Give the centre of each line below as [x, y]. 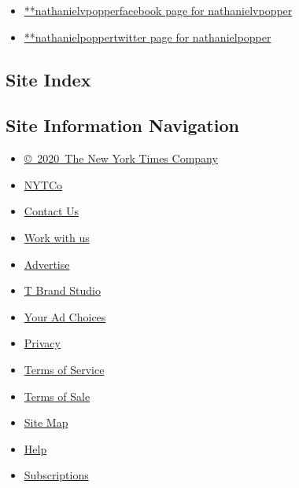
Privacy [42, 343]
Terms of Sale [57, 396]
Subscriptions [56, 475]
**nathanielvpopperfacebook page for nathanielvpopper [158, 10]
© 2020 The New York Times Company [121, 158]
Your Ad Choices [65, 316]
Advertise [47, 264]
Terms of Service [64, 369]
